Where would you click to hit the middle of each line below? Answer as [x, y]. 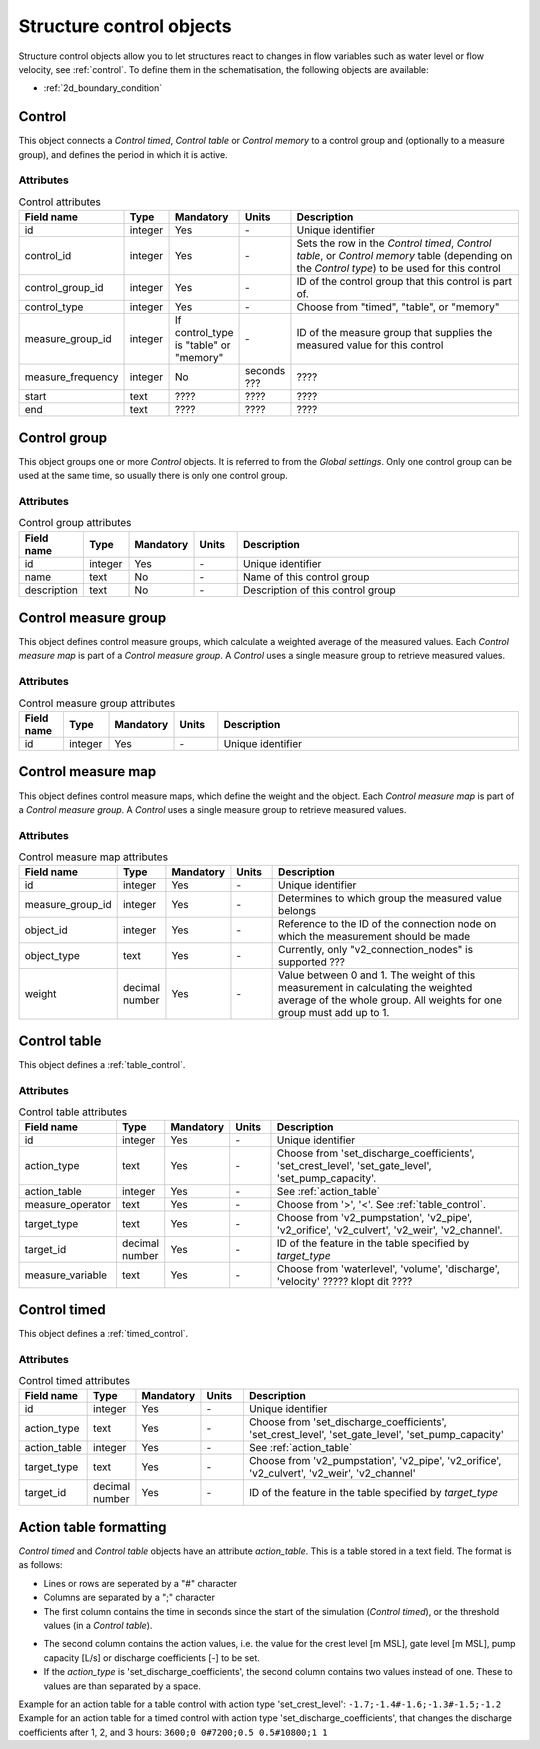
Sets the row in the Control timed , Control [394, 243]
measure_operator [67, 1205]
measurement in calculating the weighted [375, 988]
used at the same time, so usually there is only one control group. [153, 476]
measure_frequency [71, 377]
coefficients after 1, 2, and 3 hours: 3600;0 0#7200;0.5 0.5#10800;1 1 [173, 1732]
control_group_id [64, 288]
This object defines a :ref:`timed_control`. [103, 1333]
